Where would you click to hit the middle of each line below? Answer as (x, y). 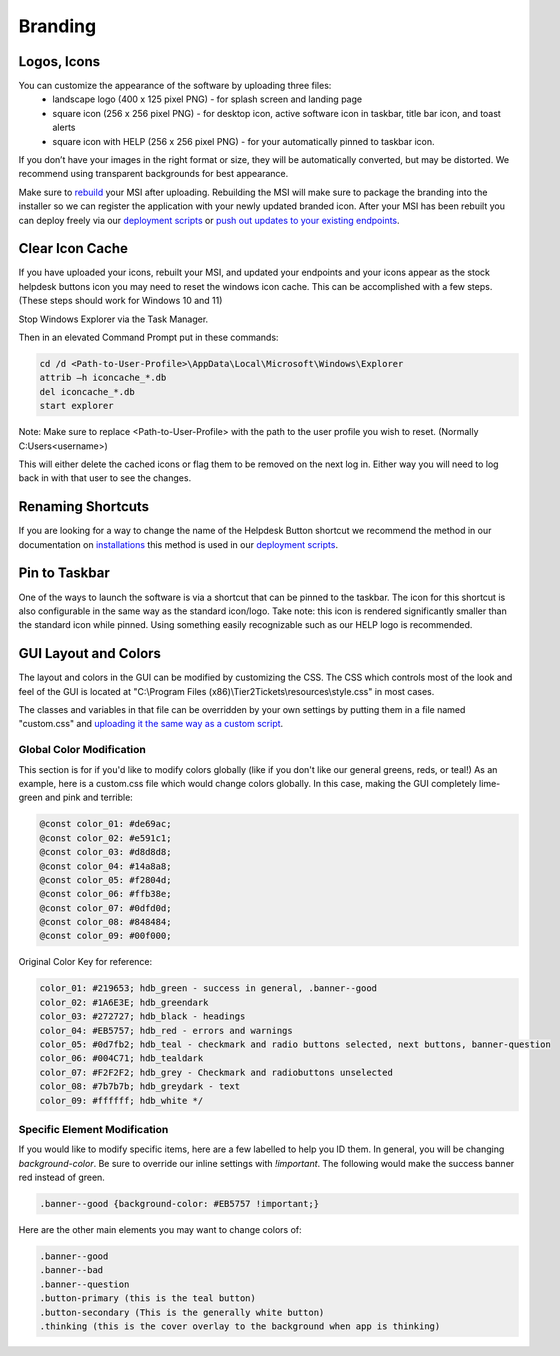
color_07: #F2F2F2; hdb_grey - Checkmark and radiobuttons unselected (216, 1072)
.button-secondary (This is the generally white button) (182, 1312)
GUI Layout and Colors (90, 653)
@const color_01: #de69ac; (105, 824)
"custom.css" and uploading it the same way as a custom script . (151, 724)
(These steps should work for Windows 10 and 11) (120, 301)
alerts (64, 127)
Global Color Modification (82, 750)
